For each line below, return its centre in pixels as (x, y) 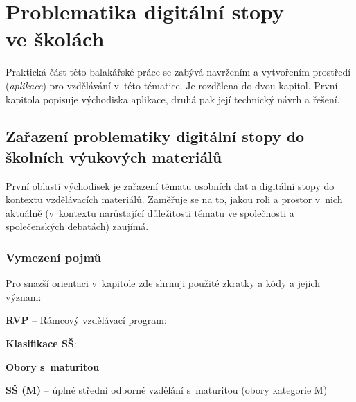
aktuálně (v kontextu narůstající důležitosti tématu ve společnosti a (150, 212)
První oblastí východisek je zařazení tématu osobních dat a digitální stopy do (170, 185)
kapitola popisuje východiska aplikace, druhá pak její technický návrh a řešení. (173, 99)
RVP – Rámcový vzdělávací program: (86, 320)
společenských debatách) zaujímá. (77, 226)
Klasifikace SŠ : (41, 343)
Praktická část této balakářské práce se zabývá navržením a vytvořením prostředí (178, 72)
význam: (24, 296)
